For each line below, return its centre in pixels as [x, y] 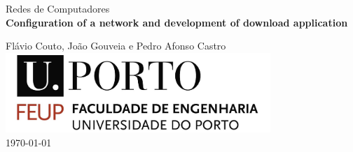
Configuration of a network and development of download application [177, 22]
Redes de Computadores [58, 8]
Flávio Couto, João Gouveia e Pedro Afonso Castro [116, 46]
